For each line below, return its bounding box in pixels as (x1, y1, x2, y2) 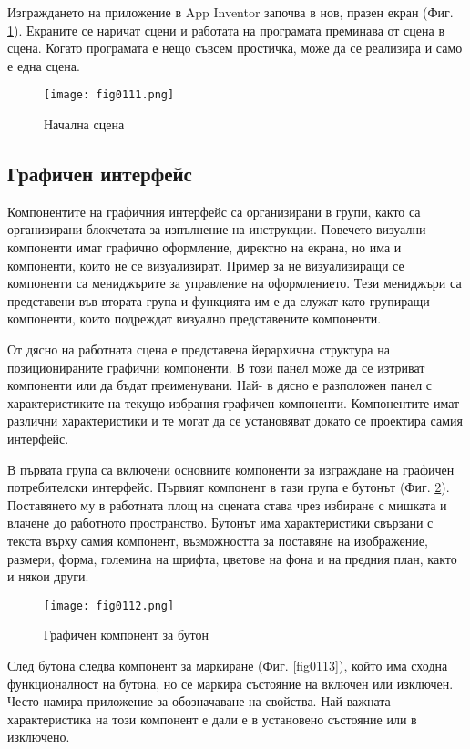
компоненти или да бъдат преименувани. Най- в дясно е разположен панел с (7, 375, 433, 395)
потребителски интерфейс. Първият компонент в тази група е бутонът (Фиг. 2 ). (7, 477, 450, 497)
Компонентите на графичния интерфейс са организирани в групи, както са (7, 201, 421, 221)
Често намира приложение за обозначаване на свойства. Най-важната (7, 692, 391, 711)
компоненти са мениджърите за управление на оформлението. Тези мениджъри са (7, 273, 462, 292)
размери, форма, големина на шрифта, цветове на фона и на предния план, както (7, 549, 457, 568)
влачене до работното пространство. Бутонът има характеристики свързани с (7, 513, 434, 532)
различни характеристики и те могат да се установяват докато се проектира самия (7, 411, 463, 430)
